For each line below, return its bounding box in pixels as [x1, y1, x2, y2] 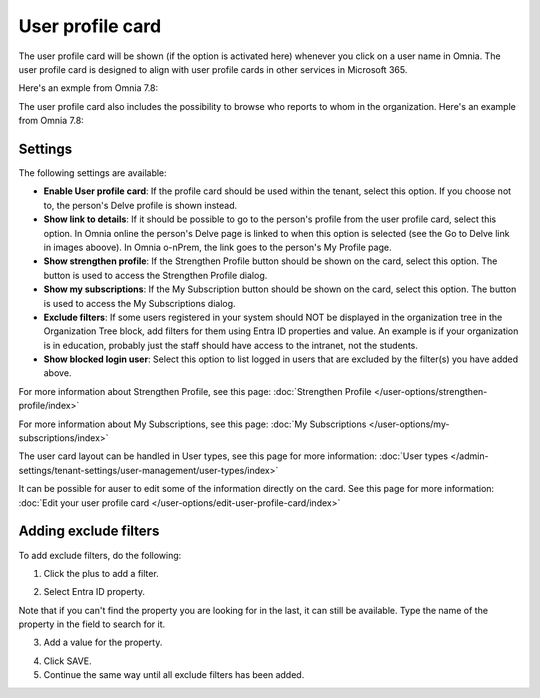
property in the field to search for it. [18, 618, 166, 630]
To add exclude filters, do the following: [18, 549, 182, 561]
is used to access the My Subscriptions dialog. [43, 297, 236, 309]
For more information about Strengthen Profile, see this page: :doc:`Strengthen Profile [18, 385, 372, 397]
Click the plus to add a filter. [43, 567, 159, 579]
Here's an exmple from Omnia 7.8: [18, 82, 159, 94]
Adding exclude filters [18, 523, 160, 540]
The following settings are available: [18, 167, 167, 179]
